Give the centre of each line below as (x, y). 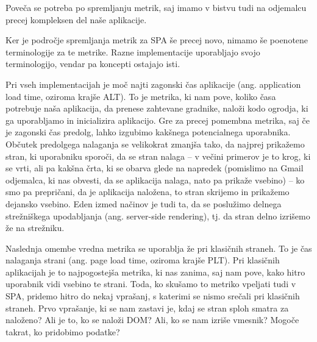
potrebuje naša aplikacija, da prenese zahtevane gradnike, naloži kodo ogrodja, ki (157, 108)
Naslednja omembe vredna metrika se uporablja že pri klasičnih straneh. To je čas (159, 248)
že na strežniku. (35, 228)
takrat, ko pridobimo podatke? (63, 331)
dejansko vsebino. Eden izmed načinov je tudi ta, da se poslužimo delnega (144, 203)
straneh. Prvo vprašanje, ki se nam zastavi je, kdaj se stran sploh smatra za (147, 308)
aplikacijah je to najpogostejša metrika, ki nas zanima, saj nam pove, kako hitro (155, 272)
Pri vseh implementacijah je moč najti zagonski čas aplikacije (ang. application (153, 84)
